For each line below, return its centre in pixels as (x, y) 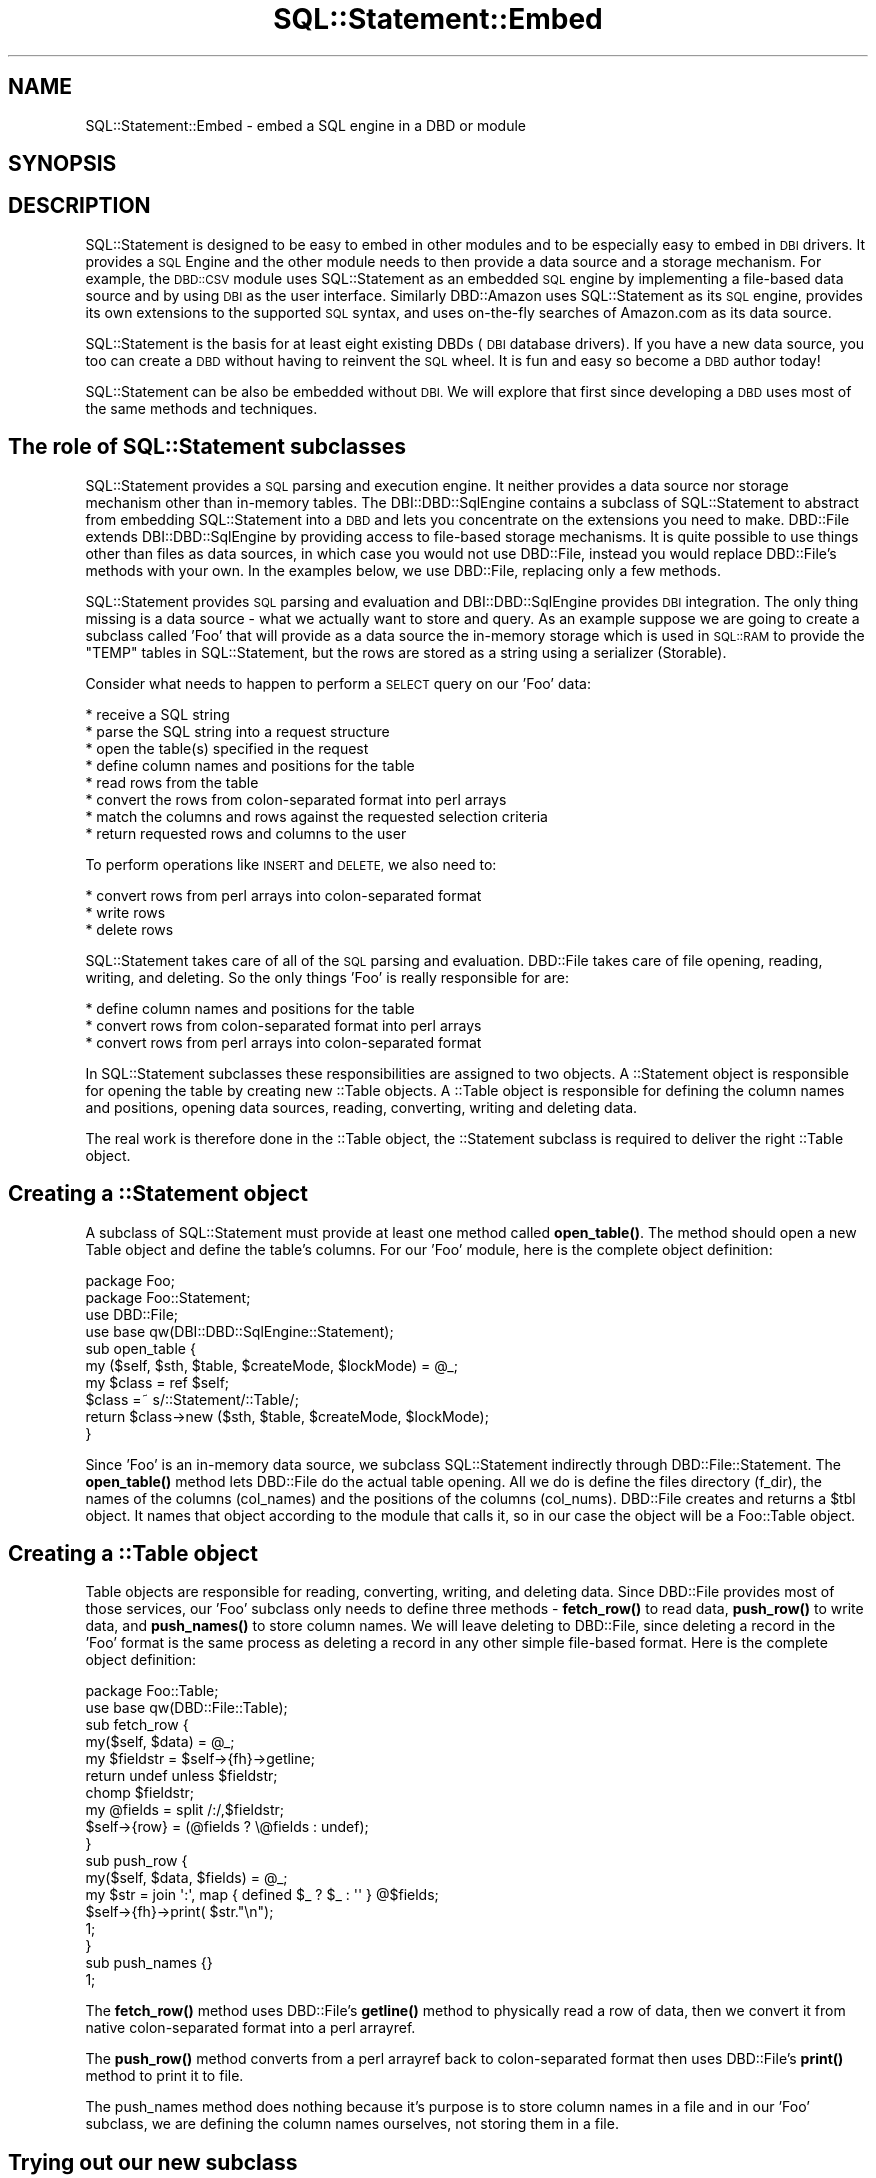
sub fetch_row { (137, 1725)
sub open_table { (140, 1348)
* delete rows (129, 929)
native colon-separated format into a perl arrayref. (250, 2028)
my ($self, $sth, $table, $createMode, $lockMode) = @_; (271, 1365)
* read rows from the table (172, 782)
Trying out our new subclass (153, 2162)
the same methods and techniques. (201, 408)
